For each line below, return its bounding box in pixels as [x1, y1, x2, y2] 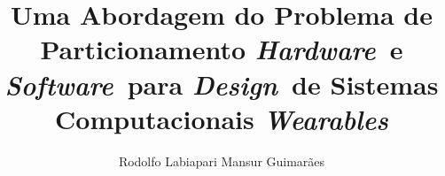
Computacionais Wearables [55, 100, 388, 137]
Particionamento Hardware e [40, 31, 403, 68]
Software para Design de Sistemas [4, 65, 439, 103]
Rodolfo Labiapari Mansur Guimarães [118, 151, 325, 170]
